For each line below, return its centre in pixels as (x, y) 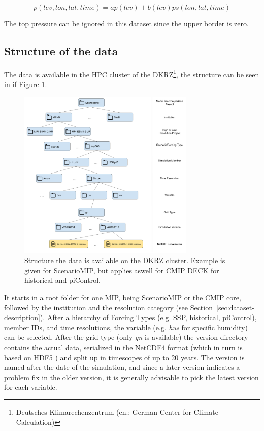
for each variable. (31, 387)
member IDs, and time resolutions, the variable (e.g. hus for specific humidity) (126, 327)
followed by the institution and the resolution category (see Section (108, 307)
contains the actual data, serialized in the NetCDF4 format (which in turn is (123, 347)
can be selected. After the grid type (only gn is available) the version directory (126, 337)
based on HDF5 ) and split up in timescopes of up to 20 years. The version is (124, 357)
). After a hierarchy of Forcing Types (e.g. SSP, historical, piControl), (148, 317)
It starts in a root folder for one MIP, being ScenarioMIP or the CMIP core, (123, 297)
